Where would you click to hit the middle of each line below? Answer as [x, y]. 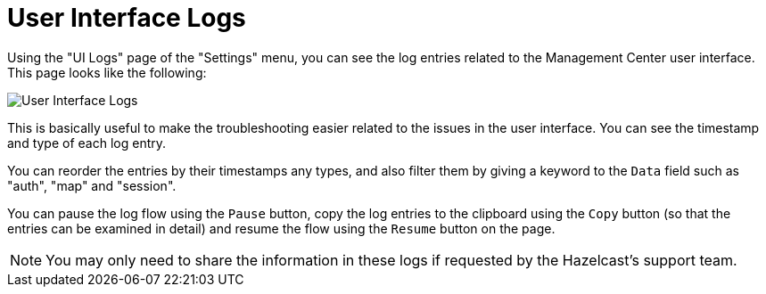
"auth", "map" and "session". [92, 185]
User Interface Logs [127, 18]
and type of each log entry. [87, 143]
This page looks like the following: [107, 72]
